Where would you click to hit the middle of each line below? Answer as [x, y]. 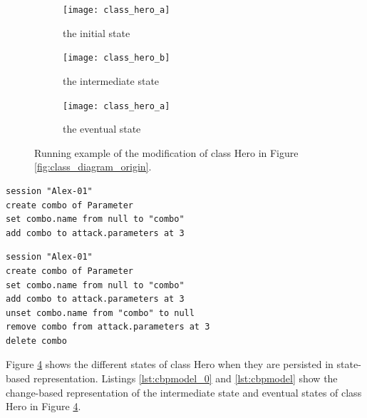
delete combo [36, 341]
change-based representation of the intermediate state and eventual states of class [184, 392]
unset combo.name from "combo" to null [100, 313]
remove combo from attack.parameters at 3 [108, 327]
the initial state [97, 32]
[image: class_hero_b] [117, 58]
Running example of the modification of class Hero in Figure [166, 152]
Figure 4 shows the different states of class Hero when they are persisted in [170, 364]
